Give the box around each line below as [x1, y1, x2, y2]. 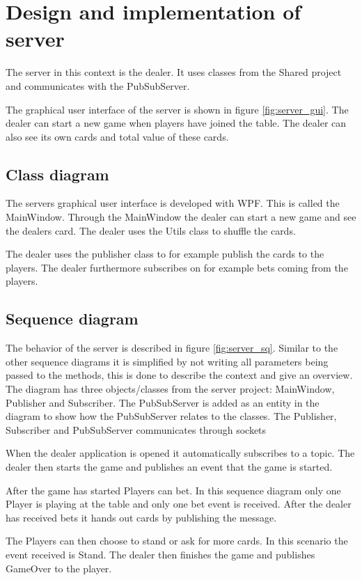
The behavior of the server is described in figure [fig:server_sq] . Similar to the [6, 340, 338, 355]
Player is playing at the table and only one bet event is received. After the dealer [6, 496, 352, 511]
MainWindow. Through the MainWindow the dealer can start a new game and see [6, 210, 356, 224]
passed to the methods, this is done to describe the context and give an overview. [6, 368, 353, 382]
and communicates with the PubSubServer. [6, 78, 190, 93]
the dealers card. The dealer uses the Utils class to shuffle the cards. [6, 223, 296, 237]
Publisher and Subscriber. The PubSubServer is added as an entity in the [6, 395, 320, 409]
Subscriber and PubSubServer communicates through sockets [6, 422, 267, 437]
